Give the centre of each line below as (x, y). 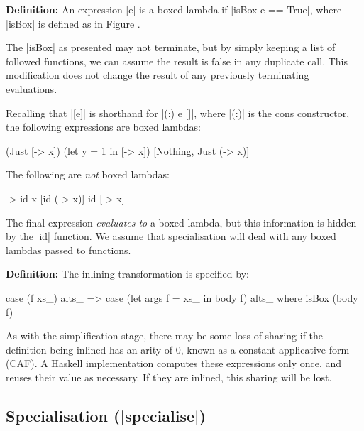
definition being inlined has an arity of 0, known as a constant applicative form (178, 349)
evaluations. (32, 88)
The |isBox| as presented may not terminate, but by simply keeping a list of (171, 47)
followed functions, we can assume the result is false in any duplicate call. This (177, 61)
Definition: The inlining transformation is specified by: (127, 274)
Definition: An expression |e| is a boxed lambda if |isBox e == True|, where (174, 9)
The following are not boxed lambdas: (88, 174)
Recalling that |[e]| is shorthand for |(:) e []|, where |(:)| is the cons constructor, (178, 113)
